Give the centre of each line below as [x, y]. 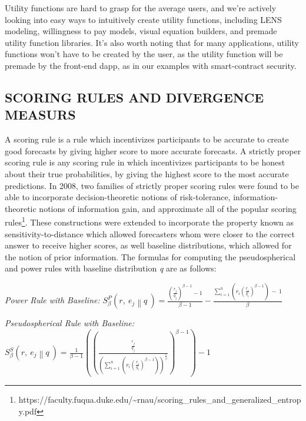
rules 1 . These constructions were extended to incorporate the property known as [149, 221]
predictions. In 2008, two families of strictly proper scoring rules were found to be [152, 185]
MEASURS [40, 115]
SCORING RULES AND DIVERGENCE [134, 97]
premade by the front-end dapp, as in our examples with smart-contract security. [151, 65]
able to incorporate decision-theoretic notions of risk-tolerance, [118, 197]
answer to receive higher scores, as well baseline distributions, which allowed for [148, 245]
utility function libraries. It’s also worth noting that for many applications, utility [152, 42]
